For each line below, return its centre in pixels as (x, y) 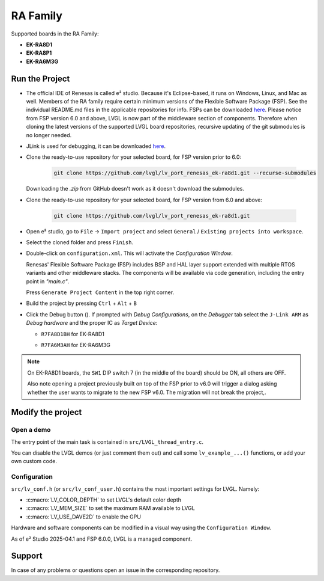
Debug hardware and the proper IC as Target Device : (92, 323)
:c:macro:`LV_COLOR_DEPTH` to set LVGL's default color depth (104, 500)
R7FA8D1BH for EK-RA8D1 (73, 334)
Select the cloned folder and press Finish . (80, 242)
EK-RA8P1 (39, 53)
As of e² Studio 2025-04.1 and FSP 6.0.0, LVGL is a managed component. (102, 539)
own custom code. (34, 461)
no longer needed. (49, 135)
